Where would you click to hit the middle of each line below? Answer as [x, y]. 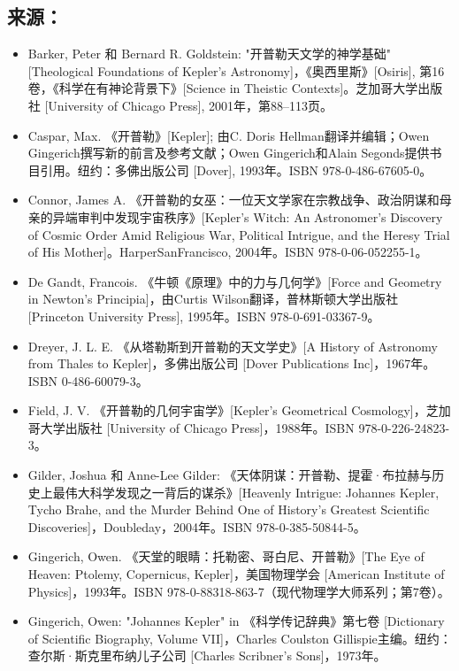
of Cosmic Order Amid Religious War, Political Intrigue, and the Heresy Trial [239, 234]
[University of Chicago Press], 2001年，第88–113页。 [189, 105]
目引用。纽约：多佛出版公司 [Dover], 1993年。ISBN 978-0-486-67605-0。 [230, 170]
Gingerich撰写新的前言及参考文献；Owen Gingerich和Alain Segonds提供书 [235, 153]
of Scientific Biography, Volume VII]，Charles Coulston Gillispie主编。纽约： [240, 638]
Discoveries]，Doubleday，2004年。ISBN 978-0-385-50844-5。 [197, 526]
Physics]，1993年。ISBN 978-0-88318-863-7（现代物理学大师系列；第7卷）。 [239, 591]
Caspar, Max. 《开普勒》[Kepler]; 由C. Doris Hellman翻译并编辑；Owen [229, 135]
